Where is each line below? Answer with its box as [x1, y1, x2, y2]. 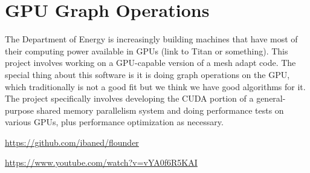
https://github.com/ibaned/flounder [5, 135, 139, 148]
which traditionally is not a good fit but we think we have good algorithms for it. [5, 80, 306, 93]
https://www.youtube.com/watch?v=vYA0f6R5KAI [5, 156, 198, 169]
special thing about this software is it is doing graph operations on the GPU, [5, 68, 290, 80]
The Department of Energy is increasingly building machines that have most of [5, 33, 298, 45]
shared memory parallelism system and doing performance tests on [36, 103, 284, 116]
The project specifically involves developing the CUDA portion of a [5, 92, 254, 105]
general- [256, 92, 286, 105]
